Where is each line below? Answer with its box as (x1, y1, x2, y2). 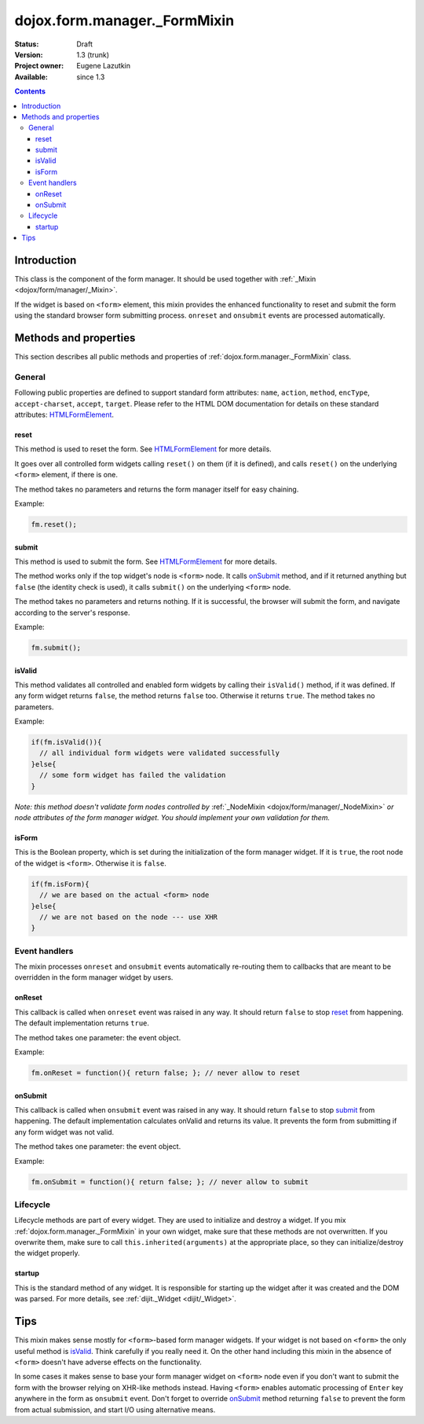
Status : (14, 39, 39, 49)
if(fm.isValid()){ (31, 738, 102, 747)
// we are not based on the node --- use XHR (39, 912, 217, 922)
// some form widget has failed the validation (39, 771, 226, 780)
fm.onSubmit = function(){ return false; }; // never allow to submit (31, 1177, 309, 1187)
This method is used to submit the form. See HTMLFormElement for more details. (14, 557, 278, 566)
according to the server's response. (14, 608, 130, 617)
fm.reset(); (31, 520, 78, 529)
